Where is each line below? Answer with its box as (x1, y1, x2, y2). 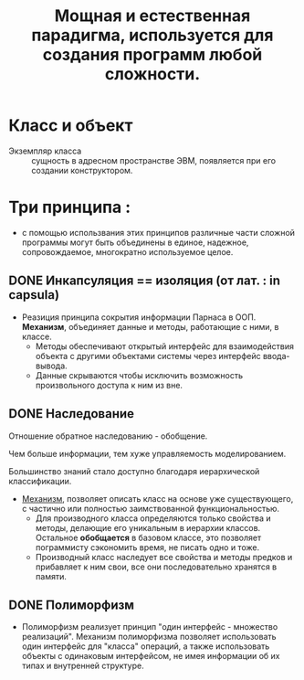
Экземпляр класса (8, 145, 82, 156)
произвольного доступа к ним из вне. (35, 379, 183, 390)
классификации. (8, 475, 72, 486)
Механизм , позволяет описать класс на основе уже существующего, (21, 493, 294, 504)
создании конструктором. (31, 165, 133, 175)
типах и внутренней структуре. (21, 660, 144, 672)
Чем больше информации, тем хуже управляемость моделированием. (8, 448, 287, 459)
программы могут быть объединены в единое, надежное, (21, 237, 249, 248)
